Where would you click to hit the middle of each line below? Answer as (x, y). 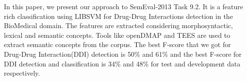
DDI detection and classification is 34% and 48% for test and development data (122, 63)
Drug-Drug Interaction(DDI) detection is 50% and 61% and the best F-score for (123, 54)
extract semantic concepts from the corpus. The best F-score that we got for (117, 44)
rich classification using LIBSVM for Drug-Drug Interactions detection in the (118, 16)
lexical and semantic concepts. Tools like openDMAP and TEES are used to (117, 35)
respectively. (22, 73)
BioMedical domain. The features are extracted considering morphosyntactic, (118, 25)
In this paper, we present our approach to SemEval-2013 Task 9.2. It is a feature (124, 6)
